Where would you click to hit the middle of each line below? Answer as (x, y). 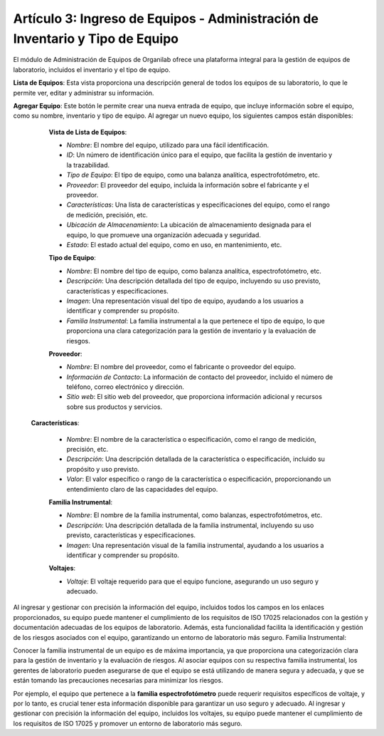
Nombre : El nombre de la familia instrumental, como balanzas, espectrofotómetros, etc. (194, 515)
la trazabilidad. (88, 165)
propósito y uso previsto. (103, 469)
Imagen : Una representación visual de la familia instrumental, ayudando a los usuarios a (195, 545)
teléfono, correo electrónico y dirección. (126, 387)
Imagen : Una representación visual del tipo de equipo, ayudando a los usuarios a (185, 301)
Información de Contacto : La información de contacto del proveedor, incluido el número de (200, 377)
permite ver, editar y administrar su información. (84, 93)
